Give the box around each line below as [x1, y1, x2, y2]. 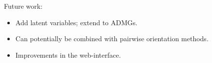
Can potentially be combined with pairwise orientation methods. [15, 33, 209, 44]
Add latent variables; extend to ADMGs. [15, 17, 138, 27]
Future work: [4, 1, 42, 11]
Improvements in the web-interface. [15, 49, 121, 60]
